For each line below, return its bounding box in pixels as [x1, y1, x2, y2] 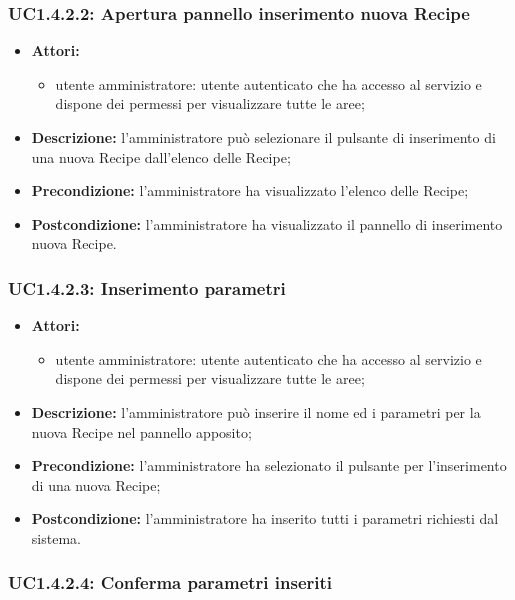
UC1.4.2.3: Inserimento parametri [8, 275, 286, 300]
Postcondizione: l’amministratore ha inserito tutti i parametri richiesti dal [31, 508, 499, 529]
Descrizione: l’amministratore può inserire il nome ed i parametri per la [31, 401, 481, 422]
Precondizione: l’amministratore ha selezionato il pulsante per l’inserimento [31, 455, 507, 476]
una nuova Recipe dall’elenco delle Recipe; [31, 146, 291, 167]
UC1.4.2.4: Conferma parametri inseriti [8, 570, 333, 595]
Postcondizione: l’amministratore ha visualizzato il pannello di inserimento [31, 213, 503, 234]
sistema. [31, 527, 81, 548]
